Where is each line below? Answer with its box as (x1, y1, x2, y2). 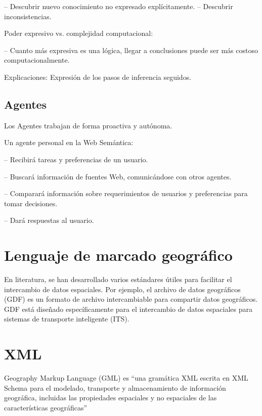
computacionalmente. (4, 55, 70, 65)
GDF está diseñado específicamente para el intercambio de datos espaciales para (4, 303, 253, 314)
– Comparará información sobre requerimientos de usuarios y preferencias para (4, 188, 248, 199)
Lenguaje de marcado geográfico (4, 245, 233, 265)
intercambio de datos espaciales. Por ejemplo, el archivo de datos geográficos (4, 284, 241, 294)
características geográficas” (4, 402, 88, 412)
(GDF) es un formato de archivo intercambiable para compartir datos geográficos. (4, 294, 258, 304)
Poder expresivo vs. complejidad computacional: (4, 28, 153, 38)
